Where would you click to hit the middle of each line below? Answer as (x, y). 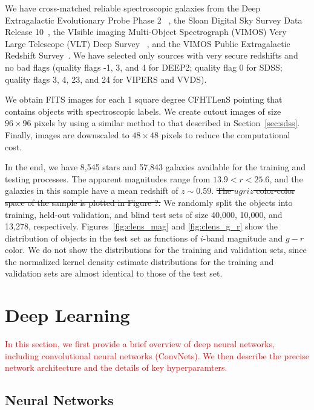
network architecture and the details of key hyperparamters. (116, 367)
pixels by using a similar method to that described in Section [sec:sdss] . (167, 123)
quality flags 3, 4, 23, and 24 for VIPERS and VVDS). (106, 79)
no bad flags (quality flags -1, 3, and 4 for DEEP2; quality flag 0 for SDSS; (144, 67)
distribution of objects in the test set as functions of (101, 238)
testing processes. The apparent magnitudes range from (108, 178)
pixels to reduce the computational (226, 134)
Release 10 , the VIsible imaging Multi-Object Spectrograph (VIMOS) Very (146, 32)
